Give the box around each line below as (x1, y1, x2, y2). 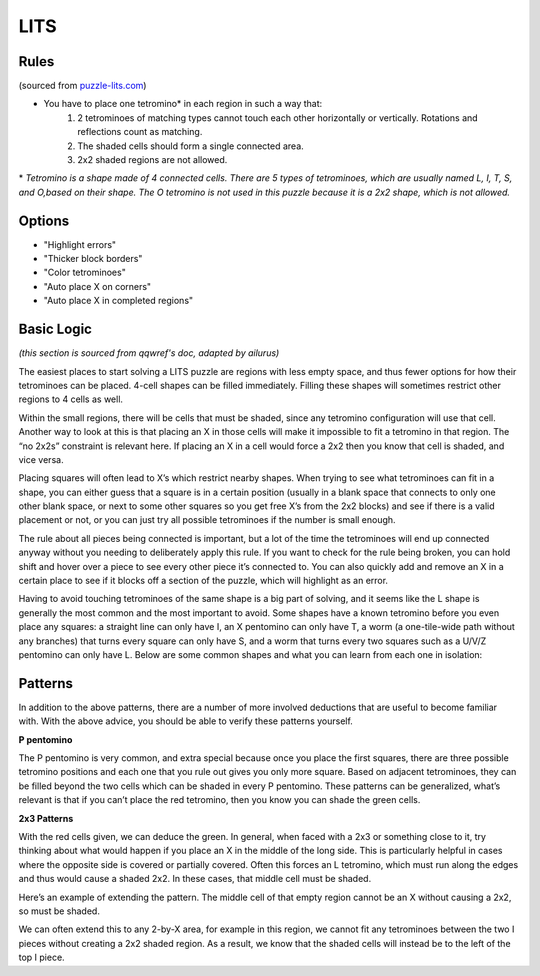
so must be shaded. (18, 905, 100, 917)
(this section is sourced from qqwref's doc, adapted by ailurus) (18, 347, 280, 359)
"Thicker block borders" (43, 253, 143, 265)
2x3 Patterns (18, 812, 74, 824)
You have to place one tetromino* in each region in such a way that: (43, 98, 323, 110)
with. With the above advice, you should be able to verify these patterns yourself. (18, 715, 354, 727)
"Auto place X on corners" (43, 280, 152, 292)
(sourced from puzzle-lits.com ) (18, 80, 147, 92)
